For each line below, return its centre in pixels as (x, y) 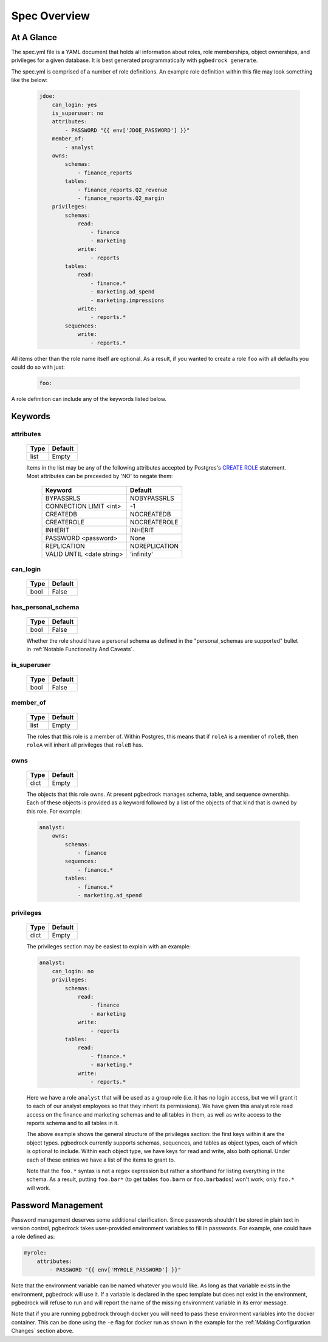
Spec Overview (51, 16)
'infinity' (142, 554)
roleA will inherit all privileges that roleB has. (85, 745)
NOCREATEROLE (154, 522)
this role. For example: (54, 811)
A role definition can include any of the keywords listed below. (89, 399)
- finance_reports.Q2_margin (121, 198)
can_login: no (73, 971)
